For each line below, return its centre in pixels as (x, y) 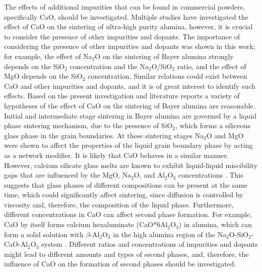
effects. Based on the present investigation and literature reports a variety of (122, 96)
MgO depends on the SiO (43, 76)
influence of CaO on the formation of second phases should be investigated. (120, 264)
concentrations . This (211, 175)
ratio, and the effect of (212, 66)
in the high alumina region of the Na (170, 234)
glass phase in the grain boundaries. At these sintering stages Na (104, 135)
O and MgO (225, 135)
